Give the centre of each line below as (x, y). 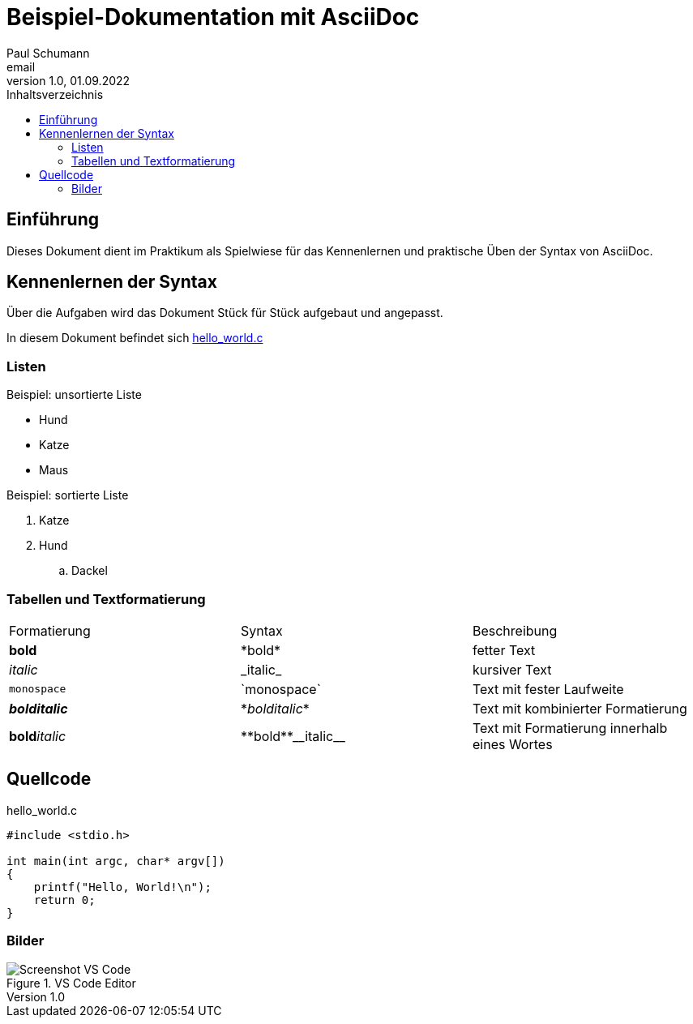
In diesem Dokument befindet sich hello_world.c (135, 338)
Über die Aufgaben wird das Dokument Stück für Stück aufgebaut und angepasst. (225, 313)
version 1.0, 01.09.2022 (68, 80)
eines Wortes (512, 744)
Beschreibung (515, 630)
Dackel (90, 571)
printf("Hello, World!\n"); (122, 887)
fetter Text (504, 650)
